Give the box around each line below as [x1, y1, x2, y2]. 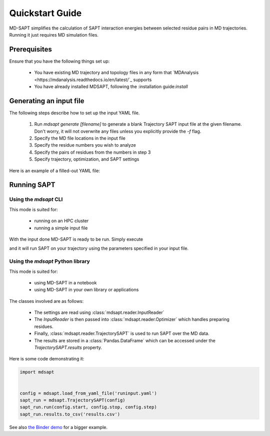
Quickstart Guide [9, 8, 82, 19]
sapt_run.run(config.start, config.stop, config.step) [19, 404, 157, 410]
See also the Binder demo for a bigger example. [9, 424, 107, 430]
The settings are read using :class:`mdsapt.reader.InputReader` [34, 309, 164, 315]
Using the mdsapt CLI [9, 196, 63, 203]
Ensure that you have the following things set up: [9, 58, 110, 64]
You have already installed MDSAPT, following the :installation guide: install [34, 84, 188, 90]
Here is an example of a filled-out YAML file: [9, 168, 100, 174]
